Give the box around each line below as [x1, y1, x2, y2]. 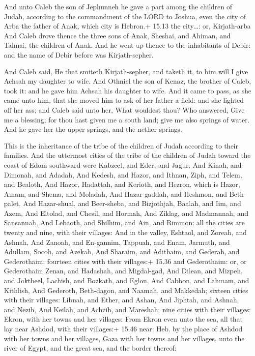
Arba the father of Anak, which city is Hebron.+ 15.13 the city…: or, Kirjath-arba [4, 21, 251, 31]
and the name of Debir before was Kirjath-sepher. [4, 49, 154, 59]
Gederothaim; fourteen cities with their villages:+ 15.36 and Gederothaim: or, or [4, 256, 247, 266]
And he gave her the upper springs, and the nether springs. [4, 124, 182, 134]
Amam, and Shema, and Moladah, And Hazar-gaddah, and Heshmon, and [4, 188, 227, 199]
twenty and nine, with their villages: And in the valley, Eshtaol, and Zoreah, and [4, 227, 247, 237]
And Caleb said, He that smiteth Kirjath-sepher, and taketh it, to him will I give [4, 66, 248, 76]
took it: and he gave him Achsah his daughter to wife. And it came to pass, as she [4, 85, 252, 95]
